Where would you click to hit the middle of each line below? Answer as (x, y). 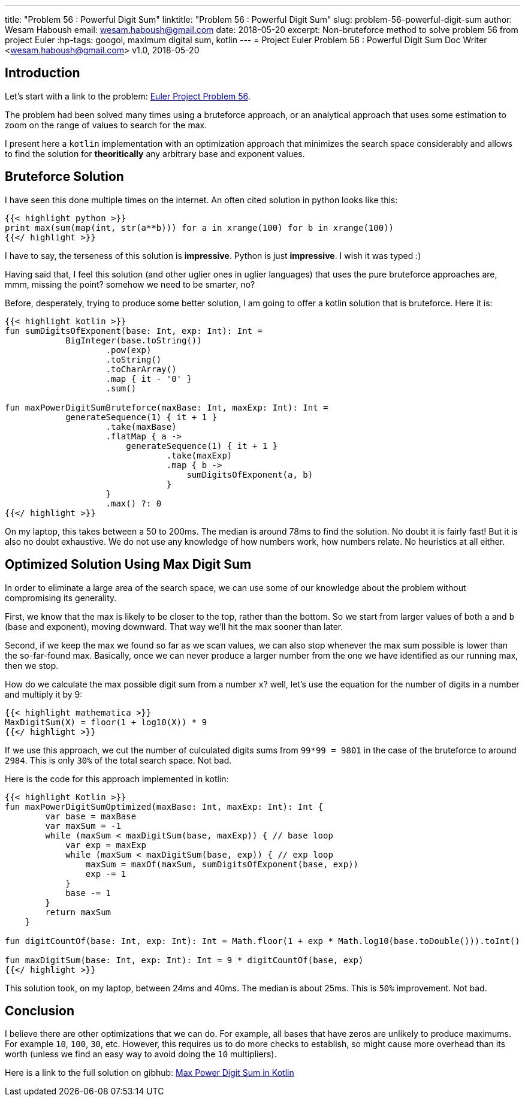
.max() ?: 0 (134, 503)
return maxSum (78, 912)
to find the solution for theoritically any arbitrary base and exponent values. (155, 153)
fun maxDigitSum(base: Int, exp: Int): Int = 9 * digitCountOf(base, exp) (184, 960)
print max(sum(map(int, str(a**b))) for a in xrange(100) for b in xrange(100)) (200, 227)
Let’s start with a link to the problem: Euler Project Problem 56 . (128, 96)
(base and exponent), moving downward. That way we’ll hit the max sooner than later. (174, 626)
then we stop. (32, 665)
